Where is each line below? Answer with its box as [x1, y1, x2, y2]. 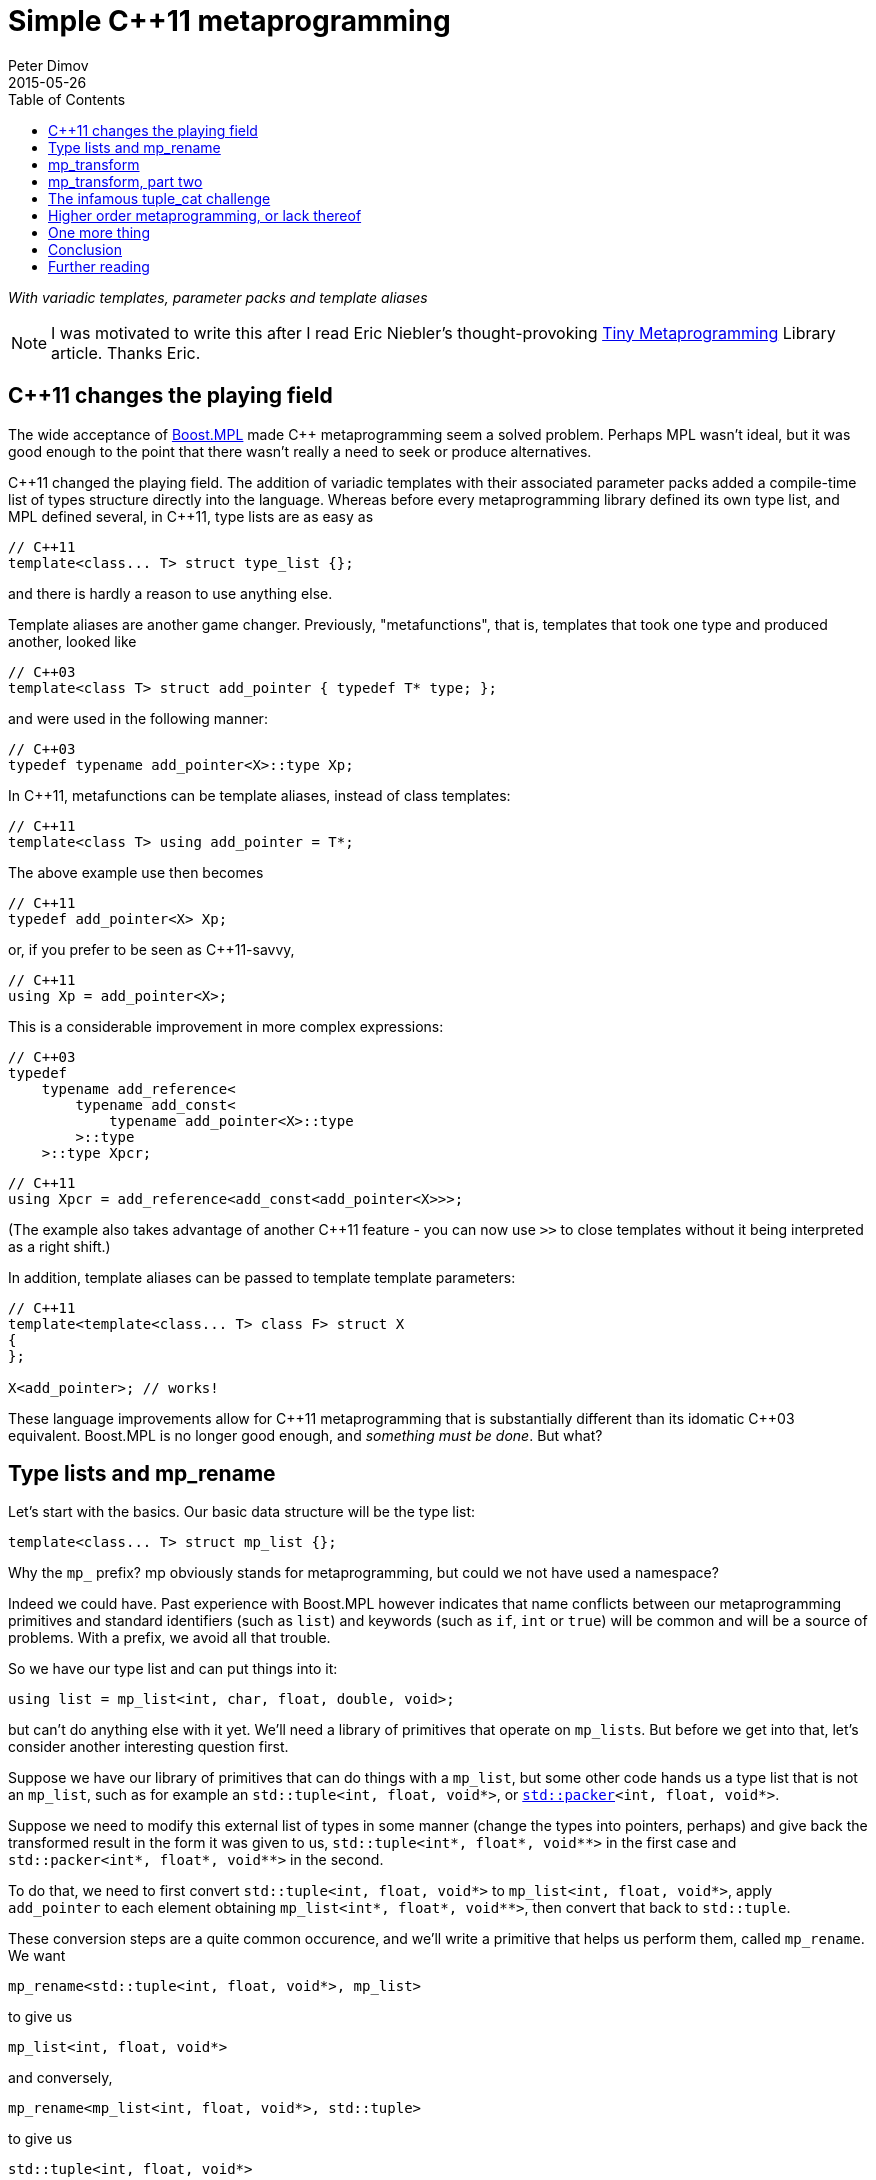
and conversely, [8, 2069, 113, 2087]
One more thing [48, 223, 150, 241]
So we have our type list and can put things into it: [8, 1660, 338, 1678]
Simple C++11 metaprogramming [8, 4, 451, 38]
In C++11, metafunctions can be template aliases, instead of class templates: [8, 786, 511, 804]
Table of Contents [8, 90, 126, 108]
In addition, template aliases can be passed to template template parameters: [8, 1268, 516, 1286]
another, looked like [8, 632, 137, 650]
